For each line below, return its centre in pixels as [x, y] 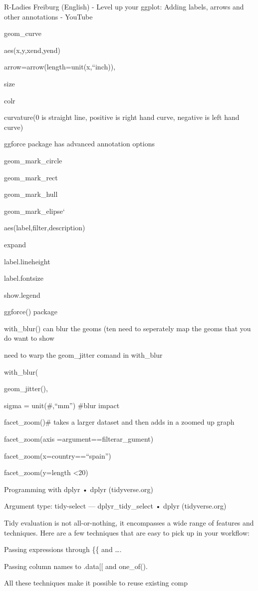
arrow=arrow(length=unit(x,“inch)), [60, 67]
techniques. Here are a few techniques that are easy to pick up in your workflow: [127, 532]
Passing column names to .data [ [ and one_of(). [76, 566]
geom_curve [23, 33]
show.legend [22, 295]
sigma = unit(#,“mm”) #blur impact [62, 405]
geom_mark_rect [31, 177]
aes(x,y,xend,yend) [32, 50]
